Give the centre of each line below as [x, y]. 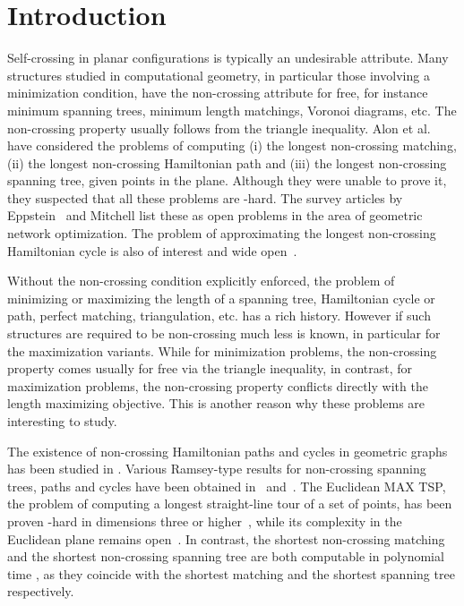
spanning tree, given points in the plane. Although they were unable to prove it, [227, 180]
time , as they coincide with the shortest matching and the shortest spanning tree [231, 573]
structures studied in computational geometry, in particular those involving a [219, 75]
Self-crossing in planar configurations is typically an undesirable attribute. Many [228, 58]
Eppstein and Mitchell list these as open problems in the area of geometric [215, 215]
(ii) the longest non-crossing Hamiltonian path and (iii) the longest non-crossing [227, 162]
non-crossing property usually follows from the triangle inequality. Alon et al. [219, 128]
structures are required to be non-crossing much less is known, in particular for [224, 333]
